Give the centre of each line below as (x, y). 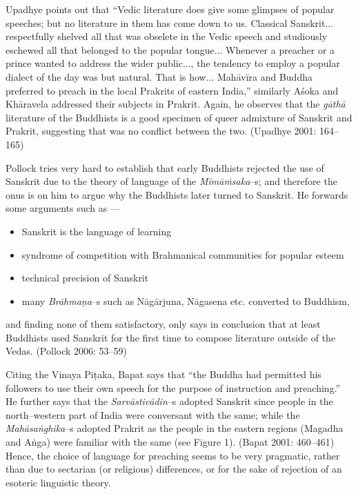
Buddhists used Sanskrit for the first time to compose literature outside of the (171, 337)
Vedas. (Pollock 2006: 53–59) (67, 351)
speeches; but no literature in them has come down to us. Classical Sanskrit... (170, 22)
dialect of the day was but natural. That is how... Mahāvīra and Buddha (159, 76)
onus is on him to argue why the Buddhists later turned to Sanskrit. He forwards (177, 194)
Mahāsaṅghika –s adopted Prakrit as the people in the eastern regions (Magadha (175, 428)
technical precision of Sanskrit (85, 278)
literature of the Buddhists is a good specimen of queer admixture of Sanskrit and (179, 117)
